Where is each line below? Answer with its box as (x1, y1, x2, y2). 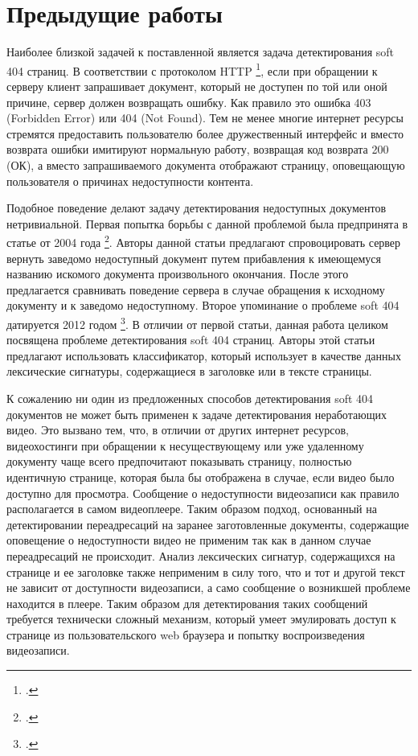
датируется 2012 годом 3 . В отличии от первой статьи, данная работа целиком (6, 313, 388, 332)
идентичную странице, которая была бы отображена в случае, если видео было (6, 468, 395, 485)
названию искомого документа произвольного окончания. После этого (6, 265, 349, 282)
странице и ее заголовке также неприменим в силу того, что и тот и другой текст (6, 563, 405, 580)
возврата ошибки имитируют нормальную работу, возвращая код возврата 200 (6, 141, 389, 158)
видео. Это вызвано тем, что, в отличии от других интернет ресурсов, (6, 421, 350, 438)
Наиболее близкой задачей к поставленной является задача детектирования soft (6, 43, 394, 60)
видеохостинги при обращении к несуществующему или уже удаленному (6, 437, 364, 454)
